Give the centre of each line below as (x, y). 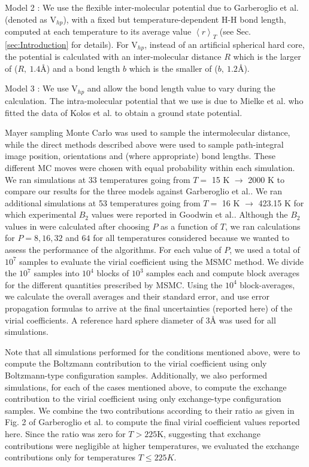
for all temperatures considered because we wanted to (191, 238)
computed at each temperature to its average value (98, 31)
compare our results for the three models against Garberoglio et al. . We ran (144, 191)
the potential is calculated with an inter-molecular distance (113, 57)
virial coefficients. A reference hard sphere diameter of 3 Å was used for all (140, 320)
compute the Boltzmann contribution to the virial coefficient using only (136, 363)
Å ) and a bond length (80, 68)
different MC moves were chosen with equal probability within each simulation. (150, 167)
